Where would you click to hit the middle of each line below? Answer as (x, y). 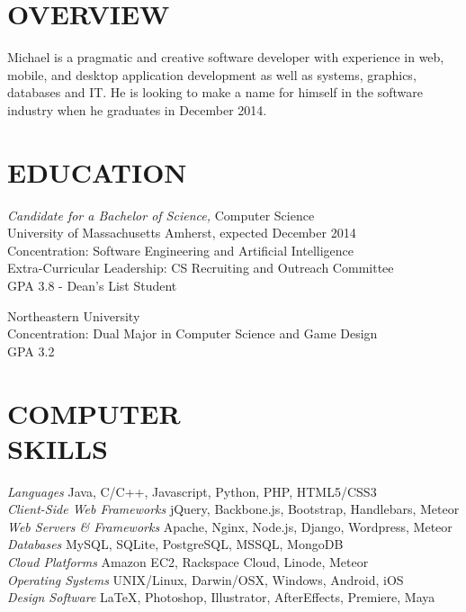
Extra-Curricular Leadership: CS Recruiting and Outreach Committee (201, 268)
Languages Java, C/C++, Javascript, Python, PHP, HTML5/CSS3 (192, 491)
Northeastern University (74, 315)
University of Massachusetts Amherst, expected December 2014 (182, 233)
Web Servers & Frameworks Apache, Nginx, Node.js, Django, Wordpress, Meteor (230, 526)
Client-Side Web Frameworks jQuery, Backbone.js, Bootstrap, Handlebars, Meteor (233, 509)
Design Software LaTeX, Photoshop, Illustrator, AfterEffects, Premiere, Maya (221, 597)
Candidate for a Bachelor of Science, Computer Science (161, 215)
